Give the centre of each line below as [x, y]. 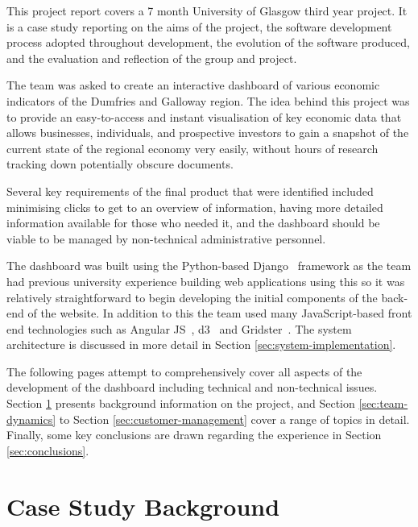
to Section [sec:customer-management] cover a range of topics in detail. [234, 419]
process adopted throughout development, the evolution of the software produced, [208, 42]
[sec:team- [383, 403]
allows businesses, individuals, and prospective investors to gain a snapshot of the [208, 133]
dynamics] [31, 419]
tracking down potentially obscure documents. [120, 164]
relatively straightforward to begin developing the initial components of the [192, 297]
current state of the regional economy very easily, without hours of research [192, 148]
